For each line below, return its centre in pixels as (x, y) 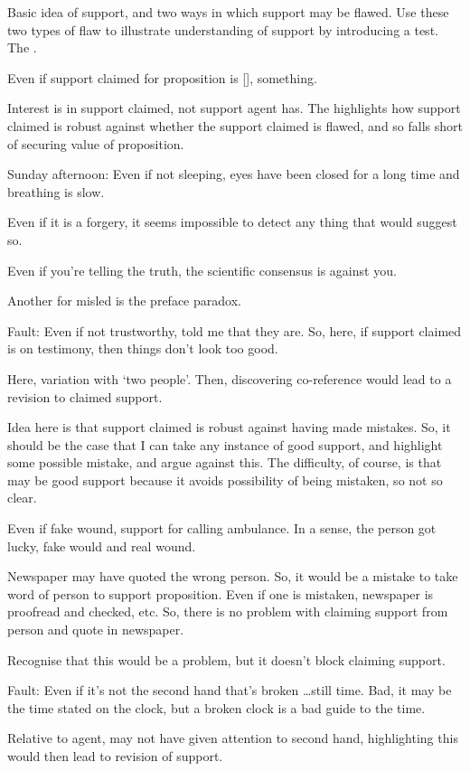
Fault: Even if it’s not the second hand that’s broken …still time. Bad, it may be (230, 690)
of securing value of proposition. (96, 143)
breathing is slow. (56, 191)
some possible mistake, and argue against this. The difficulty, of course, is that (225, 462)
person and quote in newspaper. (96, 630)
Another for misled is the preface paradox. (124, 301)
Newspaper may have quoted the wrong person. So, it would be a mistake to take (233, 576)
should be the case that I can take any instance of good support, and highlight (225, 444)
